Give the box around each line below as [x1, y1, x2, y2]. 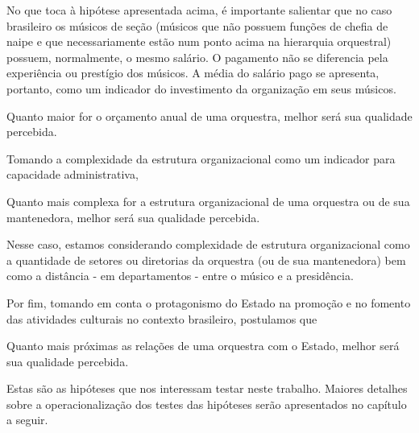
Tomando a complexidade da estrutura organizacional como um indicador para [6, 150, 396, 167]
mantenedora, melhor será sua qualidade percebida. [6, 208, 260, 225]
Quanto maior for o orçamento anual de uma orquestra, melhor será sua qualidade [6, 107, 413, 124]
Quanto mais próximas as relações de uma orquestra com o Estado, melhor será [6, 337, 400, 354]
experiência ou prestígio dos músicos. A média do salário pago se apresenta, [6, 64, 380, 81]
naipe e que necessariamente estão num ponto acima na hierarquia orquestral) [6, 33, 392, 50]
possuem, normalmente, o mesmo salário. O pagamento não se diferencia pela [6, 48, 388, 65]
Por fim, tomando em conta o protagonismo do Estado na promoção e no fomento [6, 294, 411, 311]
